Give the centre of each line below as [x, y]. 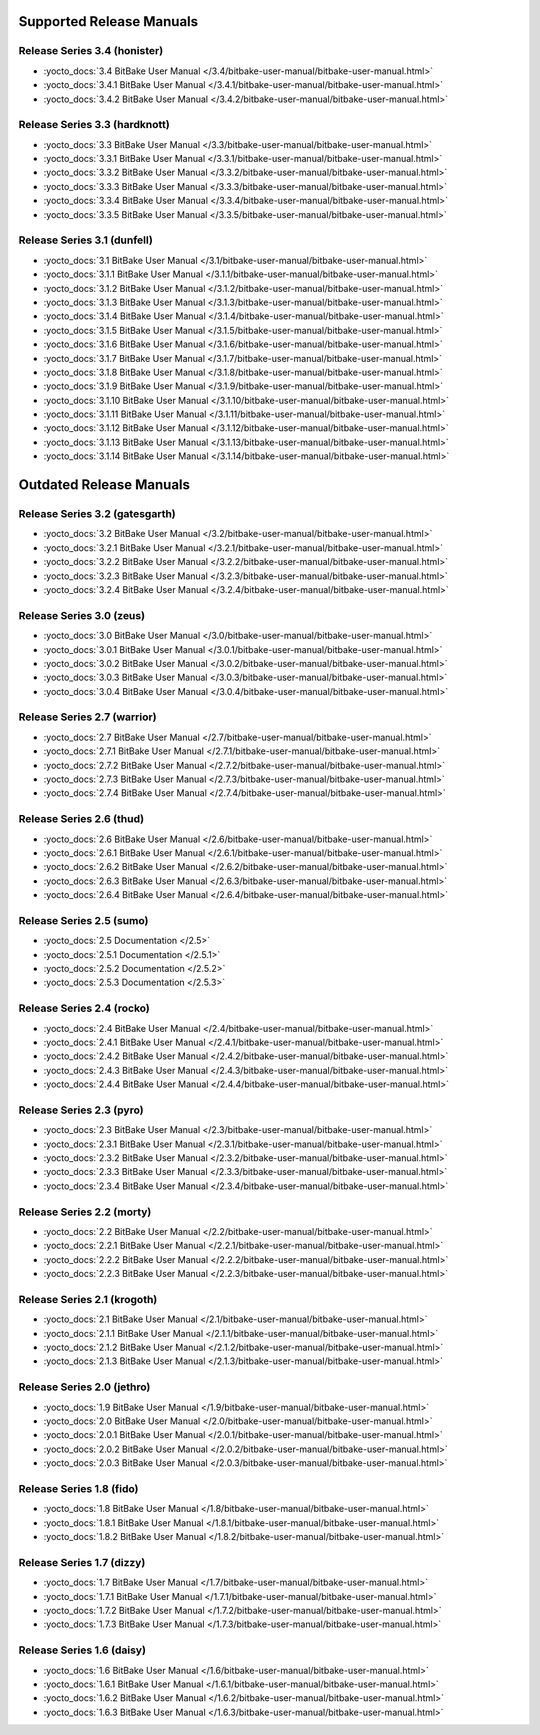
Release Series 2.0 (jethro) [84, 1387]
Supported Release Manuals [108, 21]
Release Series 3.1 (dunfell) [86, 240]
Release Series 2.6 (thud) [81, 819]
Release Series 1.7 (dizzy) [82, 1562]
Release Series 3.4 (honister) [91, 51]
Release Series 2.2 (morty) [85, 1212]
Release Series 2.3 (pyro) [81, 1110]
